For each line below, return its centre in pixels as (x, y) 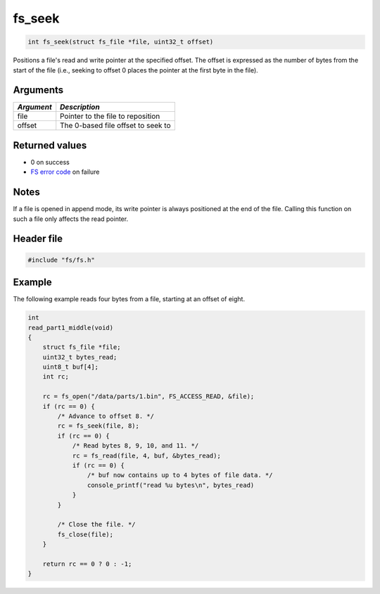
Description (80, 107)
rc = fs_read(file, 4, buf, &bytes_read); (146, 455)
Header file (38, 239)
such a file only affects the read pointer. (71, 219)
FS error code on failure (65, 172)
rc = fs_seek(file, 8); (99, 426)
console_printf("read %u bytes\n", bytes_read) (171, 485)
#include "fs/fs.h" (61, 260)
